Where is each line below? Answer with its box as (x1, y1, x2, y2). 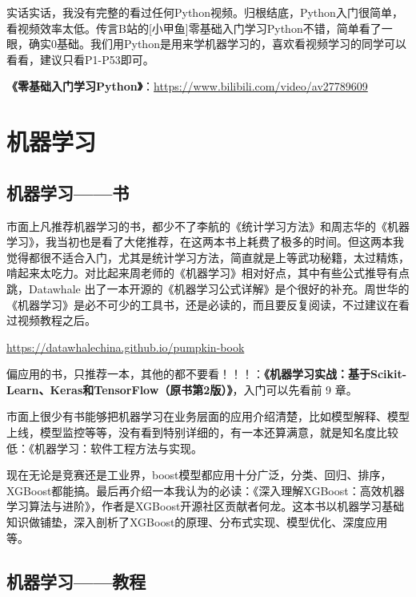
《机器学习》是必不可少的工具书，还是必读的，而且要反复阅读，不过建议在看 (6, 296, 410, 313)
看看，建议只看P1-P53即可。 (6, 50, 154, 67)
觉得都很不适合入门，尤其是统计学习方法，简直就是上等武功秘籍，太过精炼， (6, 248, 410, 265)
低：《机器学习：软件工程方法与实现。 (6, 439, 202, 456)
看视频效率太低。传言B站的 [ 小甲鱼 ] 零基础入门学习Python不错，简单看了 (6, 19, 382, 36)
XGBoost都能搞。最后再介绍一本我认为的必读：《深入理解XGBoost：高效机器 (6, 482, 405, 498)
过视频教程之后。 (6, 312, 96, 329)
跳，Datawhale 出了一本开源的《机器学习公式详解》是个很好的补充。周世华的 (6, 280, 410, 296)
